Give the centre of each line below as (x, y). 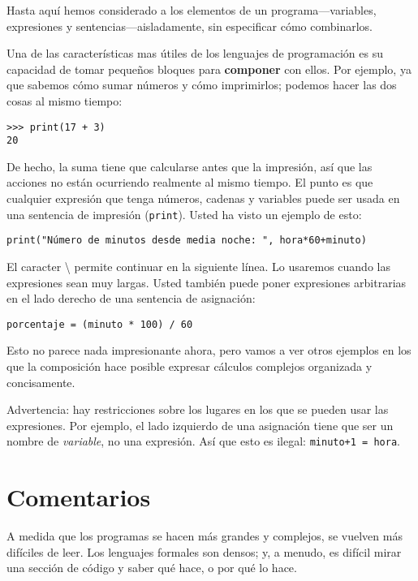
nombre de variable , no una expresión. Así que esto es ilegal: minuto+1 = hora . (203, 441)
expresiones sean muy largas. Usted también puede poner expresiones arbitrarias (207, 282)
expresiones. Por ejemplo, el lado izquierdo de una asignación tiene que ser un (200, 425)
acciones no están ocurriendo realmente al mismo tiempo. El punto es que (190, 182)
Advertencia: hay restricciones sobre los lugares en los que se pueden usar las (198, 409)
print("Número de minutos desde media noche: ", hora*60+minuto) (187, 241)
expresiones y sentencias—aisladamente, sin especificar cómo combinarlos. (190, 26)
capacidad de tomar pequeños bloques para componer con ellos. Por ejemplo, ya (209, 69)
